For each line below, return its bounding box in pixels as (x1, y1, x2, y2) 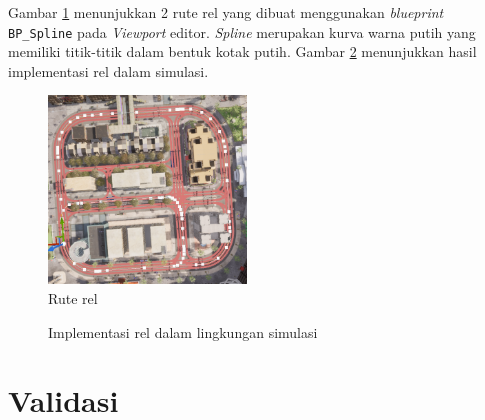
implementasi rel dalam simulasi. (8, 60, 209, 81)
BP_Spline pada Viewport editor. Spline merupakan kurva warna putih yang (8, 21, 476, 42)
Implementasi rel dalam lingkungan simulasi (48, 321, 318, 342)
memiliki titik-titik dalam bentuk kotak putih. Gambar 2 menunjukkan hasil (8, 41, 477, 62)
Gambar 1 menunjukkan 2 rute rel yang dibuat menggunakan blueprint (8, 2, 444, 22)
